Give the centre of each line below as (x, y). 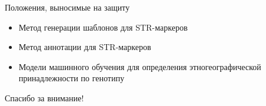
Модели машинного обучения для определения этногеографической (140, 66)
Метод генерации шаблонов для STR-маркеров (103, 27)
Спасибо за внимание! (44, 97)
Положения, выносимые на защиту (67, 7)
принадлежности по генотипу (72, 78)
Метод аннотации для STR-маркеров (85, 47)
